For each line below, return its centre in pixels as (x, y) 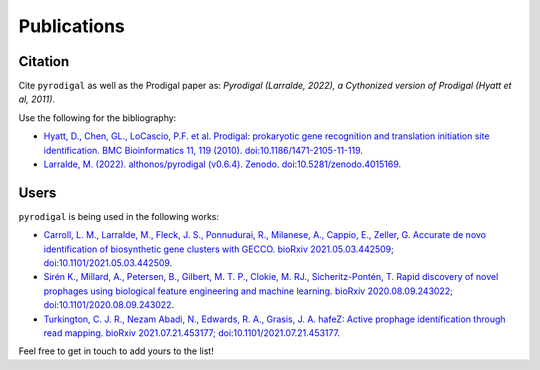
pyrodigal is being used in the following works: (119, 216)
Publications (71, 26)
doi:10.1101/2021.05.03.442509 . (108, 263)
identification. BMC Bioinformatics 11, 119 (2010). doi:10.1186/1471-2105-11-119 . (203, 150)
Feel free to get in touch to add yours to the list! (116, 351)
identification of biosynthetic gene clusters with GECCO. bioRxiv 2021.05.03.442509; (219, 249)
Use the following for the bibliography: (97, 117)
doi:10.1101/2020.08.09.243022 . (109, 305)
